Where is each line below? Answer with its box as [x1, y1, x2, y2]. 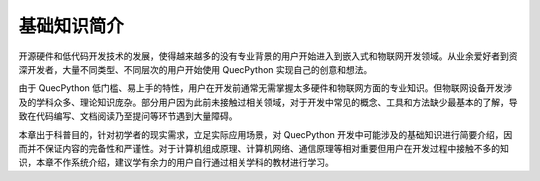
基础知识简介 [18, 15, 125, 37]
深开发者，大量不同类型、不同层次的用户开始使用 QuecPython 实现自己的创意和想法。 [18, 63, 373, 75]
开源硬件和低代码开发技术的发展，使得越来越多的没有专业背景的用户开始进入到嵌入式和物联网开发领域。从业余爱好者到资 [18, 50, 518, 62]
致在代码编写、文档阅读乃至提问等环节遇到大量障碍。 [18, 110, 238, 122]
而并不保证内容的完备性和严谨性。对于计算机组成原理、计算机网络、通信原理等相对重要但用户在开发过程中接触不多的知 [18, 142, 509, 154]
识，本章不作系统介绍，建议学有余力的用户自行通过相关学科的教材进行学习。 [18, 156, 334, 169]
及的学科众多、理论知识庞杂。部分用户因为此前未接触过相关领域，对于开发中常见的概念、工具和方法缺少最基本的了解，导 [18, 96, 518, 108]
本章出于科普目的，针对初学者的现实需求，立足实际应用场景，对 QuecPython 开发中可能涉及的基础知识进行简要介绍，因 [18, 128, 513, 140]
